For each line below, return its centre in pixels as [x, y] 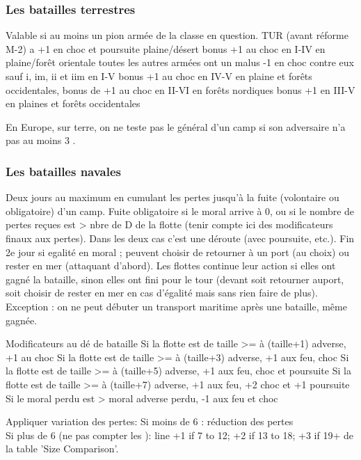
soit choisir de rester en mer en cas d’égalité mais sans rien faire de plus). [162, 293]
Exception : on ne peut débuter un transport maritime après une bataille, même [176, 306]
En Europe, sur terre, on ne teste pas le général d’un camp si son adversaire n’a [176, 126]
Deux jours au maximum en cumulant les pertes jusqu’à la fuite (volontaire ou [173, 197]
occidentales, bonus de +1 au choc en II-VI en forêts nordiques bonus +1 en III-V [180, 89]
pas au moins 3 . [41, 140]
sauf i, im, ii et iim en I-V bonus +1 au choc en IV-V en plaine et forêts [159, 76]
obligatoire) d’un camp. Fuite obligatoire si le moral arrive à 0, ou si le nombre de [180, 211]
